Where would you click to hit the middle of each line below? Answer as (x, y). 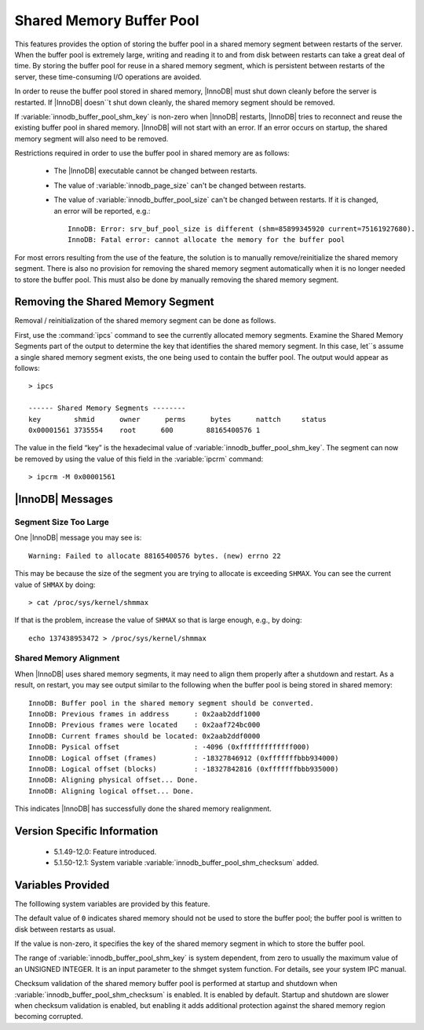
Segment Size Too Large (62, 522)
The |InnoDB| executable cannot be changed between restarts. (156, 171)
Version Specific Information (86, 831)
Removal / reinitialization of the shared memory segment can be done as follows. (145, 321)
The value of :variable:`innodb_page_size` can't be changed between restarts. (180, 185)
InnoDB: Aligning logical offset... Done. (111, 791)
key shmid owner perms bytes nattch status (177, 419)
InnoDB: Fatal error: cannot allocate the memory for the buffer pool (207, 240)
